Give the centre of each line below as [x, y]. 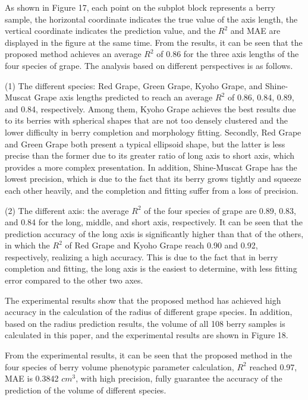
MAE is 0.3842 [32, 378]
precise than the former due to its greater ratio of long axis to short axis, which [150, 155]
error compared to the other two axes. [74, 280]
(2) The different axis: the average [67, 210]
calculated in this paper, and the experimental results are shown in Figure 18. [147, 335]
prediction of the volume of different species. [86, 390]
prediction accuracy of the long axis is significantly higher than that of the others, [154, 233]
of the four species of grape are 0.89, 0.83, [220, 210]
